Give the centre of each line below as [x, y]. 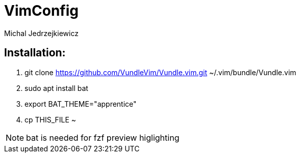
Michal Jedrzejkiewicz [41, 33]
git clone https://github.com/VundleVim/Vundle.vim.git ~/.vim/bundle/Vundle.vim [160, 72]
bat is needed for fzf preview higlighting [103, 137]
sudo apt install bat [56, 88]
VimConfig [42, 11]
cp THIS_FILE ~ [51, 119]
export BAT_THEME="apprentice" [81, 104]
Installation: [35, 53]
